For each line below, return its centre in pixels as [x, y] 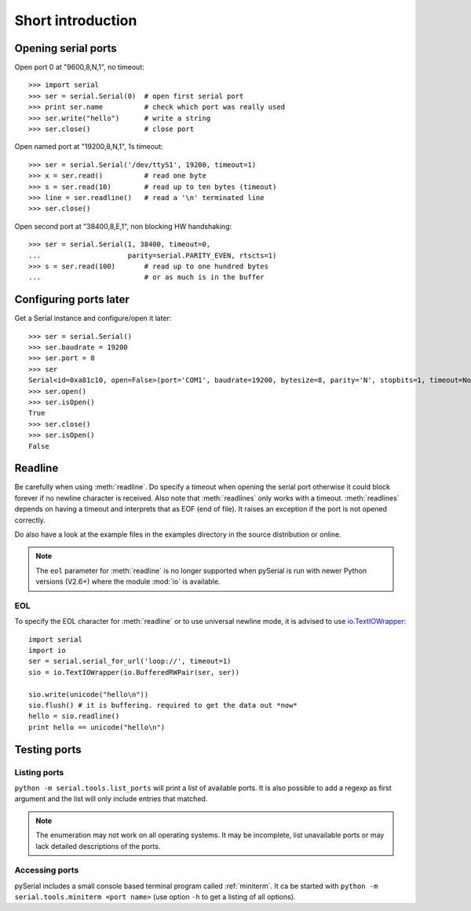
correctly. [30, 520]
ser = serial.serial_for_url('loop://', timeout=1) [130, 661]
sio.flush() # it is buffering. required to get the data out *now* [163, 705]
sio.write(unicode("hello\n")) [89, 694]
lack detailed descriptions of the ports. [98, 846]
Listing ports [39, 772]
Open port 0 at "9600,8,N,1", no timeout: [79, 67]
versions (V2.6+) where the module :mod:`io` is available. [128, 581]
